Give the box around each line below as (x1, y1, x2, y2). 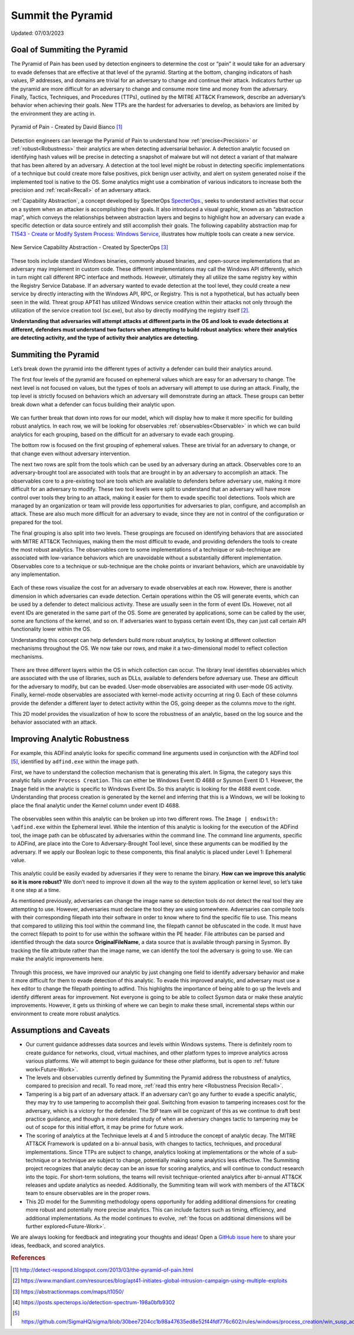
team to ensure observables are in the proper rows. (25, 1190, 150, 1197)
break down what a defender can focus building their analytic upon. (11, 400, 176, 408)
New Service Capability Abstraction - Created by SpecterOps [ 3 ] (11, 244, 168, 251)
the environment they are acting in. (11, 110, 96, 117)
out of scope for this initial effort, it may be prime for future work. (25, 1124, 184, 1131)
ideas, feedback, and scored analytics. (11, 1242, 106, 1249)
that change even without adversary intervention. (11, 450, 131, 457)
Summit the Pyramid (11, 9, 113, 22)
